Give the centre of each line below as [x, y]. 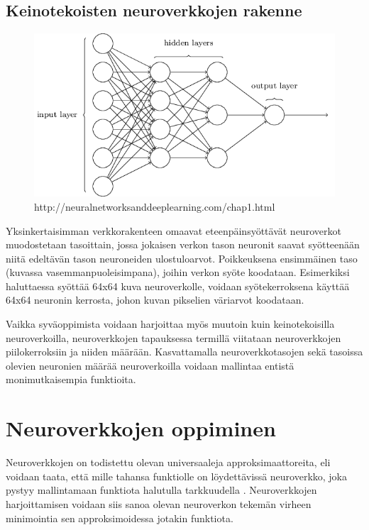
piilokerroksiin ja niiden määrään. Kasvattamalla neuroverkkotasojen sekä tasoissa [184, 352]
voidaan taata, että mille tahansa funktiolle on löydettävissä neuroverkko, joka [177, 476]
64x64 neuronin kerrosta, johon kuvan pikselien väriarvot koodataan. [155, 300]
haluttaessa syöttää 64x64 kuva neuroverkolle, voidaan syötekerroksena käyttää [178, 286]
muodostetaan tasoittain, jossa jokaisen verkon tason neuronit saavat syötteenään [183, 244]
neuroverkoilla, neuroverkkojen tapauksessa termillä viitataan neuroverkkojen [174, 337]
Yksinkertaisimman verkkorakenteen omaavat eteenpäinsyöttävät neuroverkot [174, 230]
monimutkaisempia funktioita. [71, 379]
